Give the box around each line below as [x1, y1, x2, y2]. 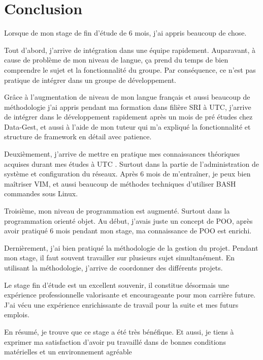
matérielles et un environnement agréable [4, 346, 132, 357]
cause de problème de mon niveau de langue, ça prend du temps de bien [4, 54, 228, 65]
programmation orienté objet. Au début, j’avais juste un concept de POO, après [4, 215, 253, 226]
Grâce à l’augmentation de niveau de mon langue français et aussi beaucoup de [4, 92, 250, 102]
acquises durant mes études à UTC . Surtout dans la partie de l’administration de [4, 158, 259, 169]
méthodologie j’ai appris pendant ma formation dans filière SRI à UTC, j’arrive [4, 101, 251, 112]
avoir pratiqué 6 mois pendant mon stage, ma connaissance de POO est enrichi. [4, 225, 252, 236]
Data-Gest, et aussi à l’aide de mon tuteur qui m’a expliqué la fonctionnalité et [4, 121, 251, 132]
